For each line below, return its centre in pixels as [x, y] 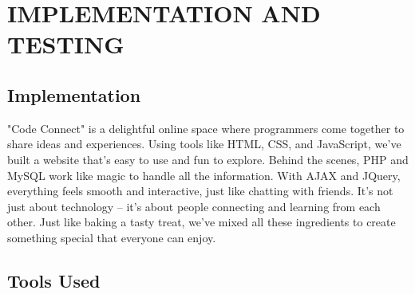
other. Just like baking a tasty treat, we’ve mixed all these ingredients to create [202, 222]
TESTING [66, 44]
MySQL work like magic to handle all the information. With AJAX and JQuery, [204, 175]
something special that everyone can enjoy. [112, 237]
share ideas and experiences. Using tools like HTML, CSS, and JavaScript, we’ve [204, 144]
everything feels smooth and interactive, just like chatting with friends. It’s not [200, 191]
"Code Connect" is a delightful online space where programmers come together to [206, 128]
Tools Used [54, 280]
